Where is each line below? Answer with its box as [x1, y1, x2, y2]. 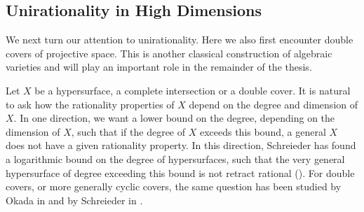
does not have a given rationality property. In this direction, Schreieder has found [6, 138, 356, 153]
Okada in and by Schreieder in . [6, 192, 143, 207]
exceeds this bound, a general [199, 124, 326, 139]
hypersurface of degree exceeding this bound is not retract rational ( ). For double [6, 165, 355, 180]
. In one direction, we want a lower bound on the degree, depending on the [13, 111, 335, 125]
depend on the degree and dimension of [189, 97, 358, 111]
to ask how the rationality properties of [6, 97, 175, 111]
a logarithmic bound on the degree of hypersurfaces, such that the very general [6, 151, 345, 166]
